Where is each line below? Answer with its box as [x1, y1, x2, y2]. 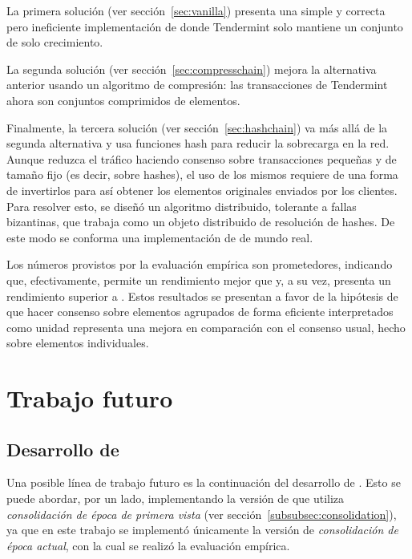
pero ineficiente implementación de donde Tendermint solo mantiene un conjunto [6, 18, 403, 34]
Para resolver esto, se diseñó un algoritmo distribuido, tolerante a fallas [6, 197, 357, 214]
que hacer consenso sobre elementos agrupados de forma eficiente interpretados [6, 303, 394, 320]
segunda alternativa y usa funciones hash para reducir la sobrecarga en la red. [6, 135, 390, 152]
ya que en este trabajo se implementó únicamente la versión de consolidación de [6, 521, 398, 538]
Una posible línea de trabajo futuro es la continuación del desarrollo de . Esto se [6, 474, 401, 491]
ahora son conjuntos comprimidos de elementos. [6, 91, 240, 108]
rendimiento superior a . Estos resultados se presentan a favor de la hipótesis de [6, 287, 398, 304]
